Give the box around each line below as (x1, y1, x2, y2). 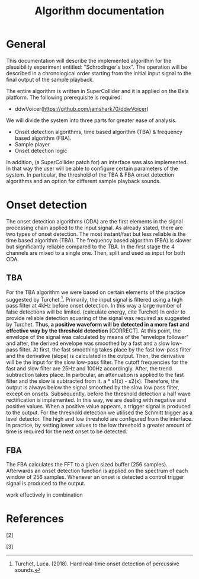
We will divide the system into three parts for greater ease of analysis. (6, 117, 177, 124)
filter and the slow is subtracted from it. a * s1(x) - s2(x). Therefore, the (6, 378, 179, 385)
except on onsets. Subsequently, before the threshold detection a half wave (6, 390, 191, 398)
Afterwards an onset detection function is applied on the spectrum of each (6, 467, 188, 475)
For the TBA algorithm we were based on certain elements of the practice (6, 289, 185, 296)
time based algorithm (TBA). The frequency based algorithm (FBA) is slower (6, 236, 191, 244)
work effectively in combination (6, 491, 83, 498)
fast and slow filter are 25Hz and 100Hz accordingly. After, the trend (6, 365, 172, 372)
